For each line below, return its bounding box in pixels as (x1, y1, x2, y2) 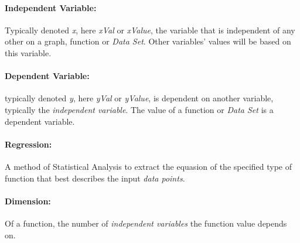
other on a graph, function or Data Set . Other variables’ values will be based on (5, 35, 291, 47)
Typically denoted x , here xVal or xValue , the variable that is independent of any (5, 23, 295, 36)
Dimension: (5, 194, 51, 207)
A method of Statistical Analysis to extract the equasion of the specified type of (5, 160, 292, 172)
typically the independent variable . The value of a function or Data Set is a (5, 103, 274, 115)
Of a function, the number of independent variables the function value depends (5, 217, 287, 229)
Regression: (5, 138, 52, 150)
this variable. (5, 46, 52, 59)
